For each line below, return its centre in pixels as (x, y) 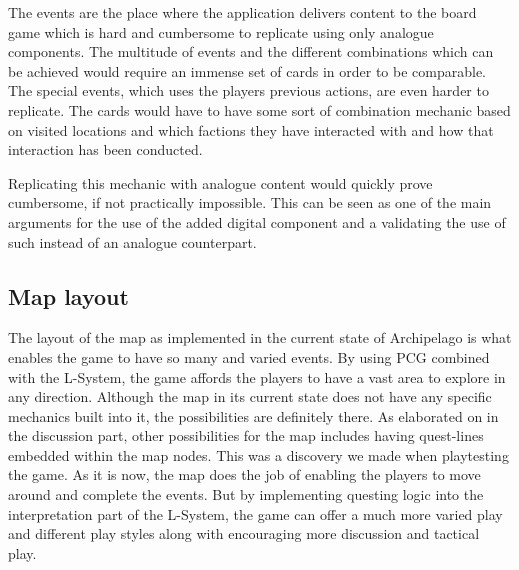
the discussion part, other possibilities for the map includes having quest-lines (246, 435)
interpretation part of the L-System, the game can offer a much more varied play (255, 513)
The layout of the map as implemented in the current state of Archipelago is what (260, 337)
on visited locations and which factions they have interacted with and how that (251, 129)
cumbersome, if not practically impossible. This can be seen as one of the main (250, 202)
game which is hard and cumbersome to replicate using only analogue (221, 31)
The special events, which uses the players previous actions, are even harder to (248, 90)
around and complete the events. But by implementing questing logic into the (246, 494)
